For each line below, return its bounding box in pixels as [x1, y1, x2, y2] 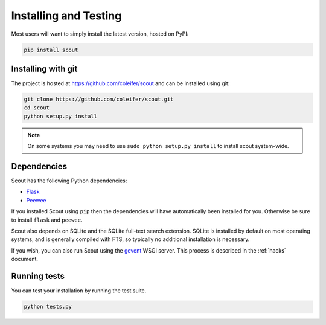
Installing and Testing [11, 9, 122, 22]
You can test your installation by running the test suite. [11, 287, 147, 294]
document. [11, 256, 39, 263]
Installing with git [11, 63, 78, 74]
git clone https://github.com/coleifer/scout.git [24, 96, 174, 103]
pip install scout [24, 46, 78, 53]
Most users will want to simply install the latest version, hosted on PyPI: [11, 30, 189, 37]
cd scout [24, 105, 50, 111]
